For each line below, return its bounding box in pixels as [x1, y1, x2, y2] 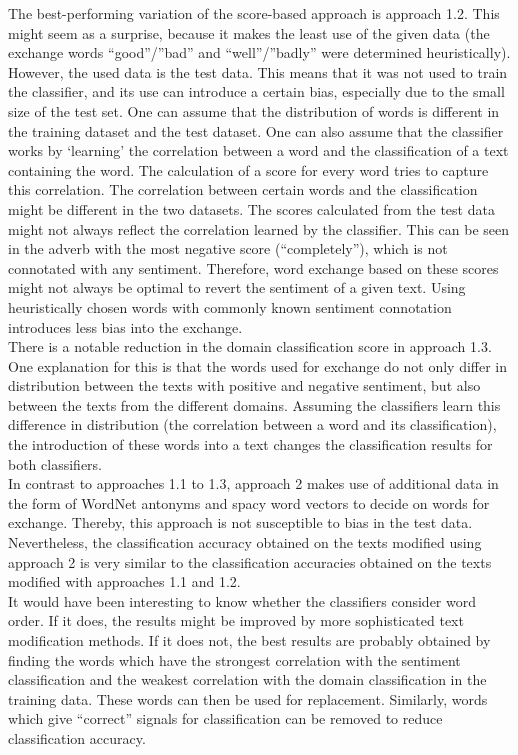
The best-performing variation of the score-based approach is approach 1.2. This [8, 3, 500, 23]
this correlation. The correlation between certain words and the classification [8, 179, 478, 200]
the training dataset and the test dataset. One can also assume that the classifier [8, 120, 504, 141]
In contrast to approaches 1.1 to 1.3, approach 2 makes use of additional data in [8, 473, 499, 494]
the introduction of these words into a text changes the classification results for [8, 434, 493, 455]
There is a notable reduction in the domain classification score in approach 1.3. [8, 336, 492, 357]
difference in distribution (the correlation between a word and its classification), [8, 414, 497, 435]
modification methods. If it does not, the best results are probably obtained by [8, 630, 491, 650]
